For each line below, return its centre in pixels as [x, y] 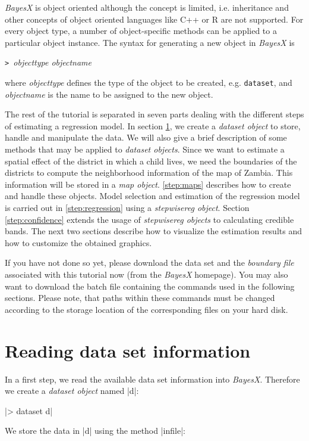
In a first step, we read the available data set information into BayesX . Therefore [152, 379]
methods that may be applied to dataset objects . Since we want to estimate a [145, 149]
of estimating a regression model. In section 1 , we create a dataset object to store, [153, 125]
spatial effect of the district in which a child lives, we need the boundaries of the [151, 161]
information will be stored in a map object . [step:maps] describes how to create [148, 184]
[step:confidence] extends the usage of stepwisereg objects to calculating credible [149, 219]
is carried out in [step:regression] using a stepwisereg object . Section [127, 208]
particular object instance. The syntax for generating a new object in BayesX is [150, 42]
